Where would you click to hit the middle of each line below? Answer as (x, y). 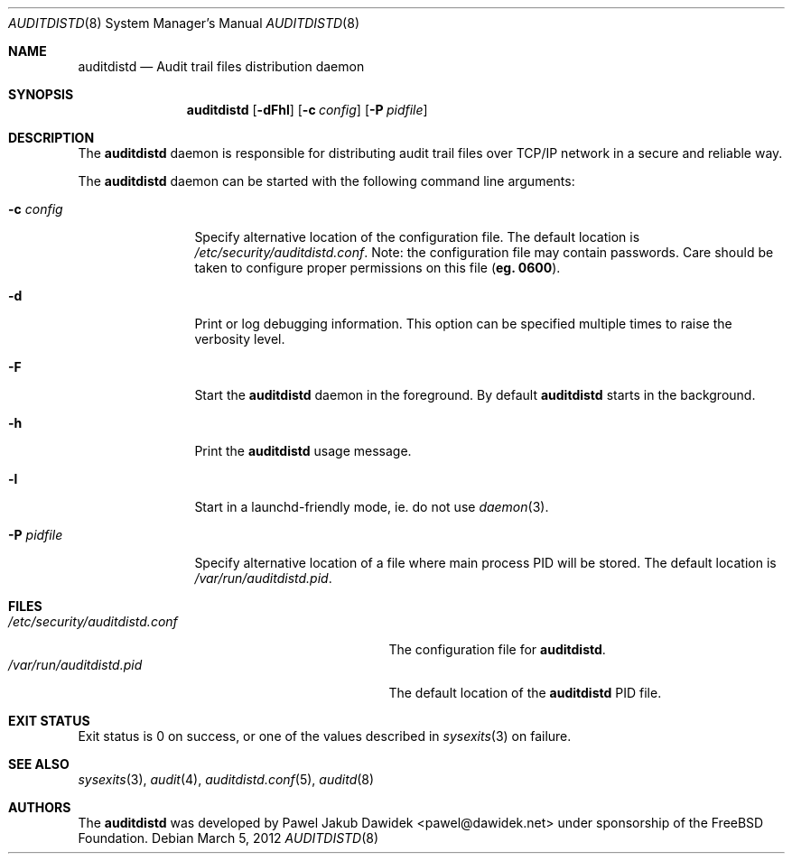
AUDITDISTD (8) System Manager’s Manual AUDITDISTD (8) (184, 23)
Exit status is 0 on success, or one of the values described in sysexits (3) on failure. (325, 736)
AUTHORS (40, 807)
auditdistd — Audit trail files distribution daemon (221, 66)
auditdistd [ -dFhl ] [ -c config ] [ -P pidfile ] (307, 110)
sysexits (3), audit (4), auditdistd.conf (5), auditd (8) (226, 779)
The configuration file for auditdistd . (497, 649)
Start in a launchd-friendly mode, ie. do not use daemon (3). (372, 507)
